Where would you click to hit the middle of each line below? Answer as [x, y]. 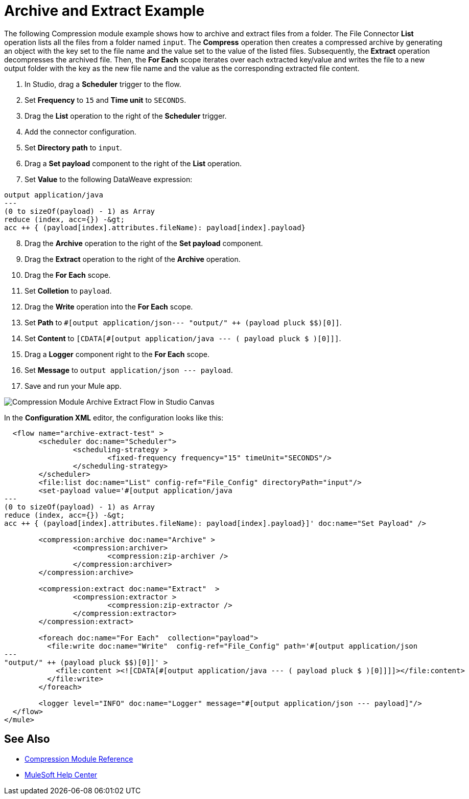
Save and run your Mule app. [73, 386]
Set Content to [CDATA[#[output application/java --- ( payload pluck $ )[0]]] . [183, 338]
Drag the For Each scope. [68, 275]
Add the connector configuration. [80, 131]
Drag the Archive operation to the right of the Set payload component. [144, 243]
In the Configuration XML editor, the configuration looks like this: [114, 417]
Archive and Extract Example [104, 11]
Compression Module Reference [79, 759]
